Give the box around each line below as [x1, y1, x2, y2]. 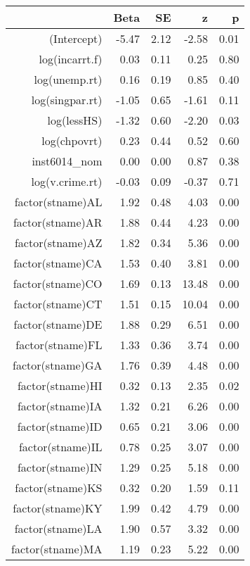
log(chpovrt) [41, 132, 103, 149]
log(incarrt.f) [39, 51, 103, 67]
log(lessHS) [47, 112, 103, 128]
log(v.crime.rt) [31, 173, 103, 189]
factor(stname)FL [15, 337, 103, 353]
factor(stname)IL [18, 439, 103, 455]
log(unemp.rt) [34, 71, 103, 87]
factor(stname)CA [13, 255, 103, 271]
